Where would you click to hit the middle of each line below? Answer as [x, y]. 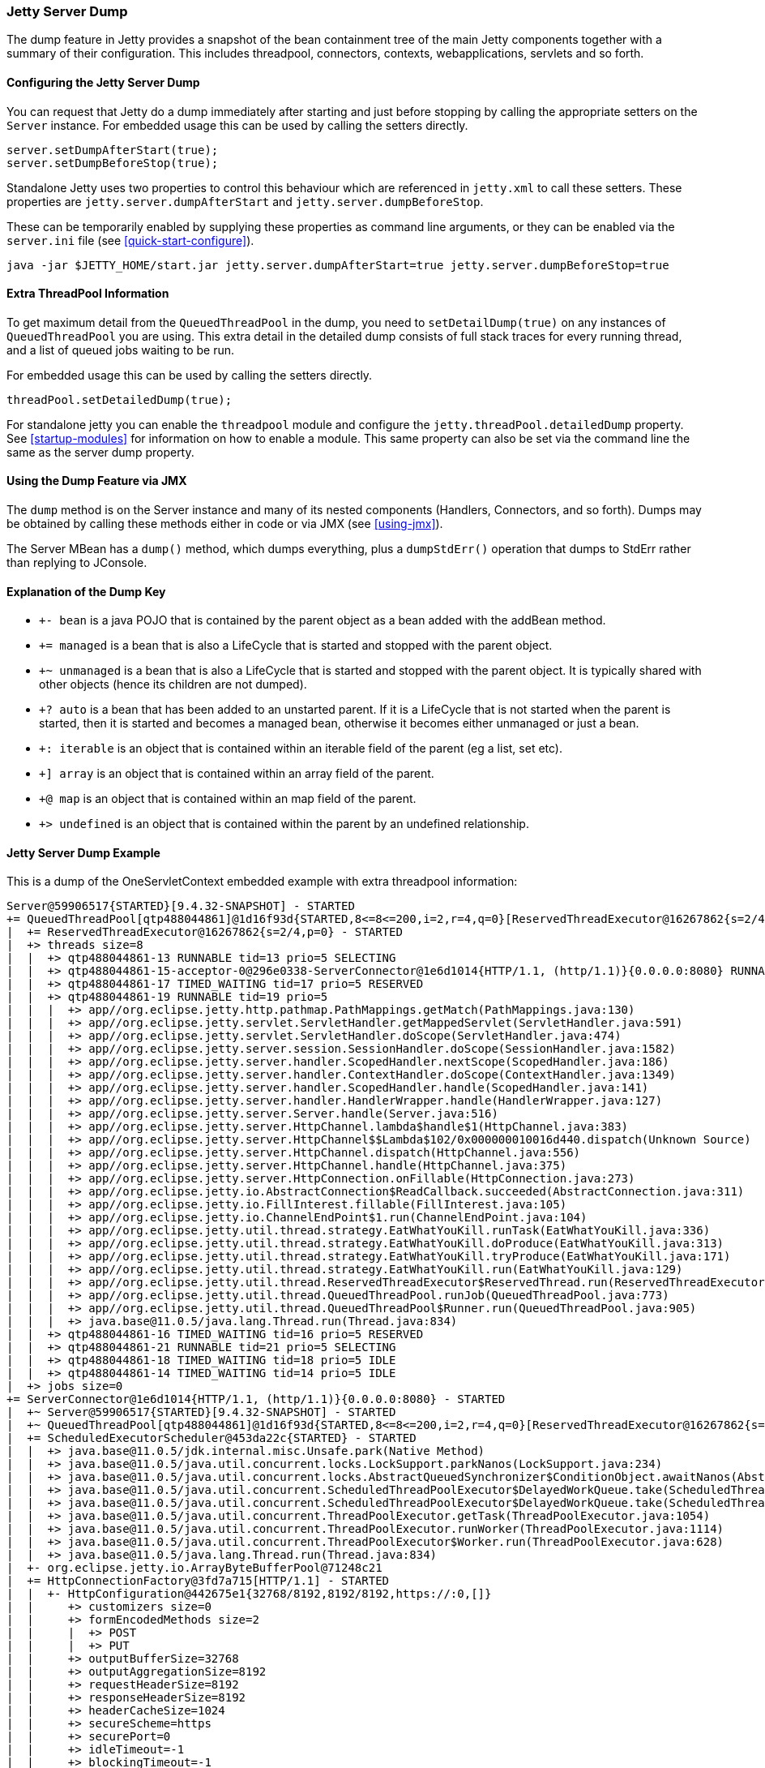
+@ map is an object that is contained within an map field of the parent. [228, 799]
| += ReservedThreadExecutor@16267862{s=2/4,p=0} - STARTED [205, 932]
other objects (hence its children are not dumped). [173, 684]
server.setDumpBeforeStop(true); [113, 163]
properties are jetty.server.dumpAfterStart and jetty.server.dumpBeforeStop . [245, 201]
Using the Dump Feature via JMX [97, 481]
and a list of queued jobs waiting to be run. [121, 350]
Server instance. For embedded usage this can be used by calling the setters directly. [237, 125]
